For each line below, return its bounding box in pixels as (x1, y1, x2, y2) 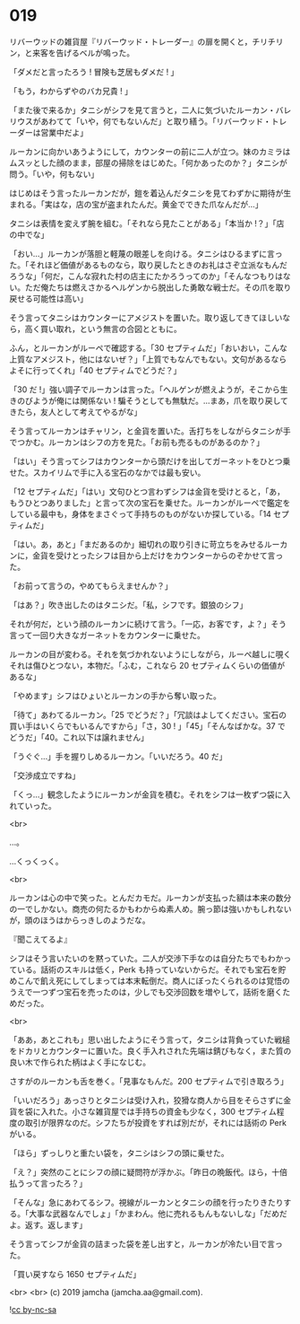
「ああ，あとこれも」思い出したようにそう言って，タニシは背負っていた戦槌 (9, 1034, 291, 1045)
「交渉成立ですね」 (9, 769, 81, 781)
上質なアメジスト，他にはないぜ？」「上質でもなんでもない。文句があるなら (9, 354, 287, 364)
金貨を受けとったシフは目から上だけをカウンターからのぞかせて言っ (32, 549, 284, 561)
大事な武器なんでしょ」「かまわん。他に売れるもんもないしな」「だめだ (28, 1208, 288, 1219)
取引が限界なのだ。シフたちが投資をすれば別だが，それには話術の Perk (24, 1117, 287, 1127)
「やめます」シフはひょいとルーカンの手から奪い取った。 (9, 690, 221, 701)
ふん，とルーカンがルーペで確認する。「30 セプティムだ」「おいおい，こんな (9, 342, 288, 353)
